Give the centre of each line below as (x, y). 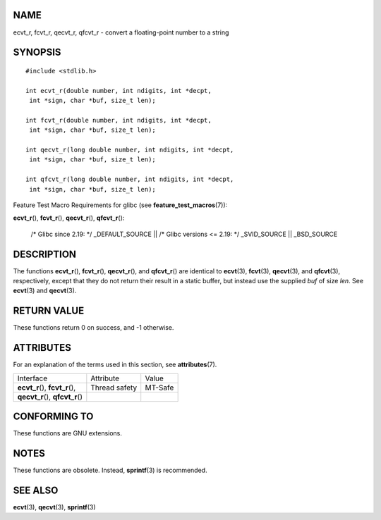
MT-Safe (159, 388)
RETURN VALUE (49, 311)
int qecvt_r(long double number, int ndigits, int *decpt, (130, 150)
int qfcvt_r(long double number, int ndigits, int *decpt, (130, 179)
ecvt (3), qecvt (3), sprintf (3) (54, 507)
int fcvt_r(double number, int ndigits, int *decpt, (119, 120)
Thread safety (114, 388)
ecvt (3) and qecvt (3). (45, 291)
